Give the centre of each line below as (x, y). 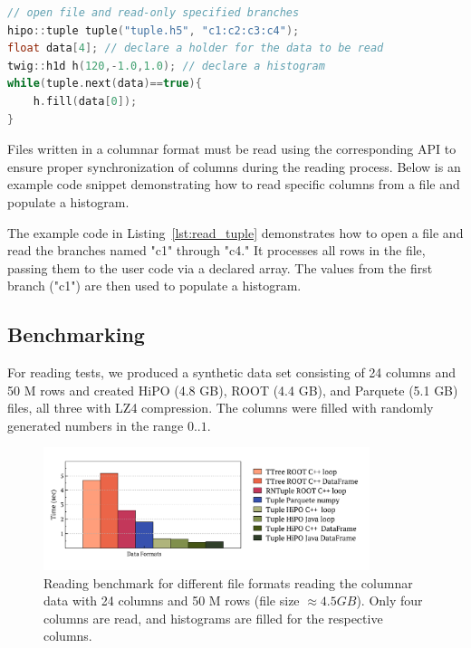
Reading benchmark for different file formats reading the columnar (228, 582)
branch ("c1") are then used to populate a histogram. (154, 286)
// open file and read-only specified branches (154, 13)
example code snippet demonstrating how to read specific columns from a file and (234, 184)
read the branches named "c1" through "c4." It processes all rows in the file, (216, 250)
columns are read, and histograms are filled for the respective (213, 618)
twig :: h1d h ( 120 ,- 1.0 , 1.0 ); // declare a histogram (166, 66)
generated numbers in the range (96, 425)
